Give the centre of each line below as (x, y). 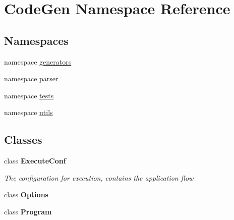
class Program (28, 211)
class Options (26, 195)
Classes (23, 140)
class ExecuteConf (35, 161)
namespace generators (38, 61)
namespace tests (29, 95)
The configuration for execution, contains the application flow (99, 177)
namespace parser (31, 78)
